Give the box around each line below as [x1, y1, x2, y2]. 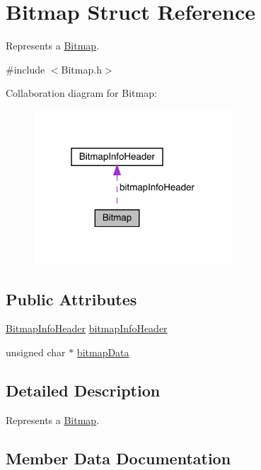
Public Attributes [6, 288, 137, 310]
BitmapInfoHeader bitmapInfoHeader [6, 321, 168, 336]
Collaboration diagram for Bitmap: [6, 86, 157, 100]
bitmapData [76, 344, 129, 359]
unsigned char [6, 344, 66, 359]
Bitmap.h [61, 61, 102, 76]
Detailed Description [6, 379, 161, 401]
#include [6, 61, 45, 76]
